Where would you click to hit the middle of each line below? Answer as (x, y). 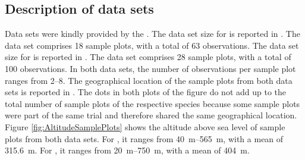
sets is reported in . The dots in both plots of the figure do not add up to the (146, 92)
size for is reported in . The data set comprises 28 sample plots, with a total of (148, 57)
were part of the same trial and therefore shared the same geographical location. (151, 115)
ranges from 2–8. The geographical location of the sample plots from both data (149, 80)
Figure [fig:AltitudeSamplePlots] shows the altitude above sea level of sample (145, 126)
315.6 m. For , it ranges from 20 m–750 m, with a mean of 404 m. (127, 150)
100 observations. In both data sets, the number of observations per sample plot (150, 68)
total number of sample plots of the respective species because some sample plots (152, 103)
